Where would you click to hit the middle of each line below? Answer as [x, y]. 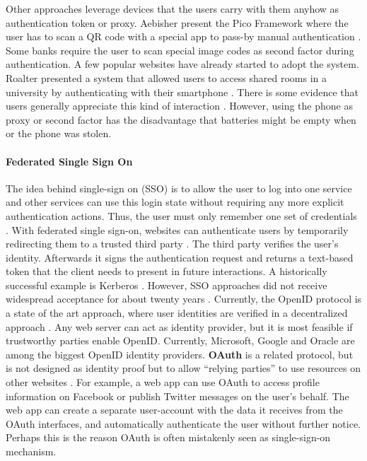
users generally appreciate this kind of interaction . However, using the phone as [179, 106]
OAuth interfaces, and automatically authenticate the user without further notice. [183, 423]
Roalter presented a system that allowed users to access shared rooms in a [167, 77]
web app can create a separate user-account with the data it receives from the [174, 410]
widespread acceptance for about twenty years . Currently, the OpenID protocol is [184, 299]
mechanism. [31, 451]
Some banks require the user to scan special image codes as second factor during [180, 50]
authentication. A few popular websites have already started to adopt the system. [182, 64]
